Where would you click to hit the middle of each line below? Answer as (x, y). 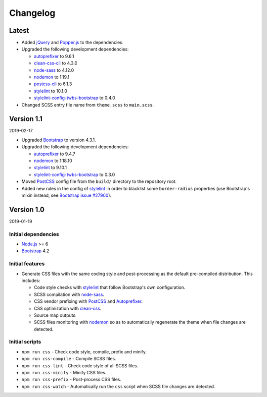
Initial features (27, 264)
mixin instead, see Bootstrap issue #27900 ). (66, 195)
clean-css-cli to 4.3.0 (56, 63)
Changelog (32, 13)
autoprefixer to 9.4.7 (55, 154)
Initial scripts (25, 342)
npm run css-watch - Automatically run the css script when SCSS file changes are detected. (118, 386)
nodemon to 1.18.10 (53, 161)
